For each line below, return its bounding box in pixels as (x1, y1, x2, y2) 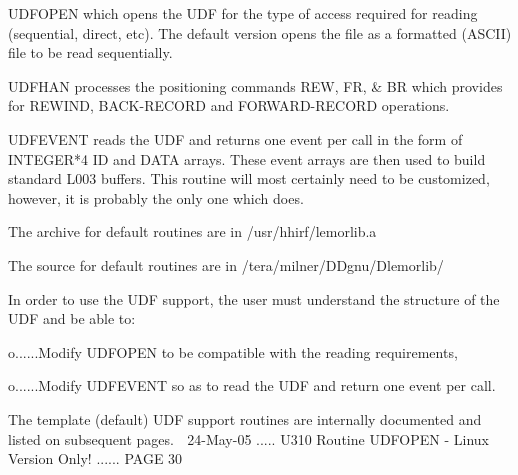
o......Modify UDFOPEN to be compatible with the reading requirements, (8, 341, 458, 362)
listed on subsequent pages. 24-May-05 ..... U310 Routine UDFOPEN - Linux (8, 428, 490, 449)
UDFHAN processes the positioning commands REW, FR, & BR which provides (8, 75, 503, 96)
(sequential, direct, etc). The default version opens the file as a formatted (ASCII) (8, 22, 512, 43)
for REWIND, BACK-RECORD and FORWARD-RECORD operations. (8, 95, 450, 116)
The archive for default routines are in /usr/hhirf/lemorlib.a (8, 221, 377, 242)
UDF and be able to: (8, 308, 136, 329)
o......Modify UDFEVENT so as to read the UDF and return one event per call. (8, 375, 496, 396)
